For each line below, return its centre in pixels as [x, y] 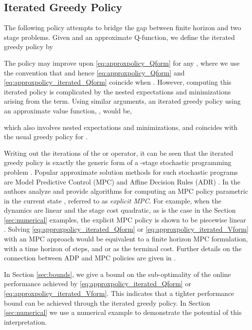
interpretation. [26, 321]
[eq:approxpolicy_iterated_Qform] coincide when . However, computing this [118, 82]
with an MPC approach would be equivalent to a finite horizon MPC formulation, [126, 239]
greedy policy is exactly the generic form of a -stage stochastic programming [118, 162]
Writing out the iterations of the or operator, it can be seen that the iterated [119, 153]
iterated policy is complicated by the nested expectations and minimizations [117, 91]
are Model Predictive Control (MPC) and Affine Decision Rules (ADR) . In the [122, 181]
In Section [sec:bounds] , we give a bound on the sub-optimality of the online [117, 274]
